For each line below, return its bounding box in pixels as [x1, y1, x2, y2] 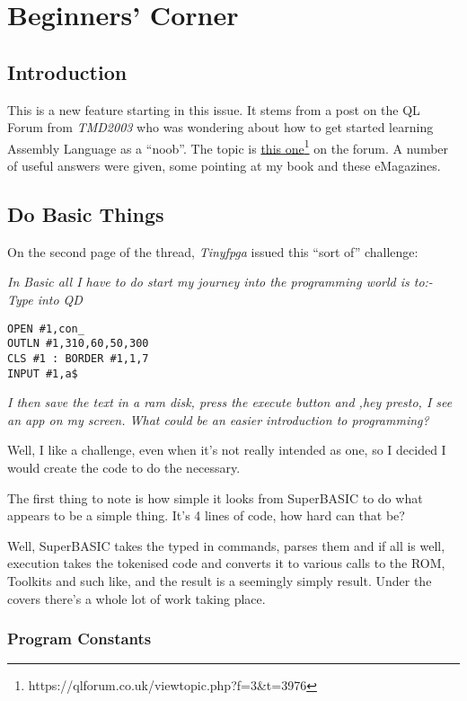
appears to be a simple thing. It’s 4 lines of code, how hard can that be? [7, 506, 405, 525]
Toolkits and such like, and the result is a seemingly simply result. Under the [7, 571, 432, 590]
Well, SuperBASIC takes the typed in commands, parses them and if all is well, [7, 536, 445, 555]
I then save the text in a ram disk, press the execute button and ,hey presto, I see [7, 393, 453, 412]
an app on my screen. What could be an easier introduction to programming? [7, 410, 429, 429]
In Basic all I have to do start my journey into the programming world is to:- [7, 272, 433, 291]
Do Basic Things [7, 200, 164, 227]
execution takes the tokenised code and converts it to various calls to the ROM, [7, 554, 445, 572]
